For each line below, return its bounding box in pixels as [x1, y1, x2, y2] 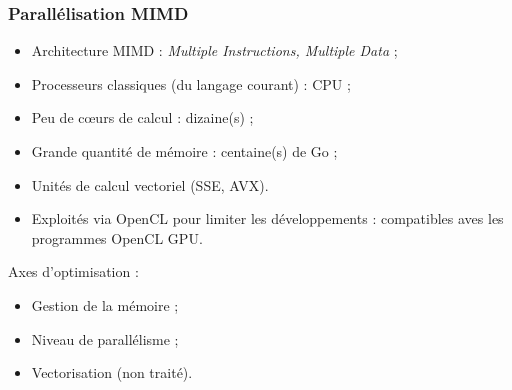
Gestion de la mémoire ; [31, 294, 179, 315]
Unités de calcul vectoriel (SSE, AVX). [31, 174, 269, 195]
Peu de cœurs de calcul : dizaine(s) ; [31, 107, 254, 128]
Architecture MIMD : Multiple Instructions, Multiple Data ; [31, 40, 398, 61]
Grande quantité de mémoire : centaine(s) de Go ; [31, 141, 338, 161]
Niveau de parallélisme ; [31, 328, 179, 349]
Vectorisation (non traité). [31, 362, 193, 383]
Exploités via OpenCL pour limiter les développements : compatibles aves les [31, 208, 504, 229]
